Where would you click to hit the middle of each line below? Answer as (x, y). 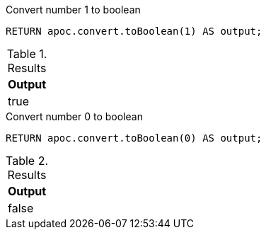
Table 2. (27, 161)
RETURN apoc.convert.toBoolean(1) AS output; (134, 31)
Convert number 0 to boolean (74, 116)
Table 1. (27, 54)
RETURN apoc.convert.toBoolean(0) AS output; (134, 138)
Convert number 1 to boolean (73, 10)
